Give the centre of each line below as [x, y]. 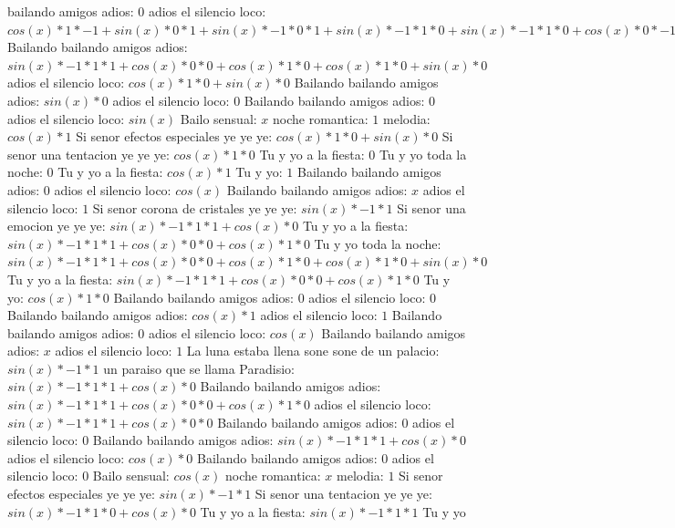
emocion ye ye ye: [57, 226]
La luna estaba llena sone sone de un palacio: [313, 351]
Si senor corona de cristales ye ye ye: [195, 207]
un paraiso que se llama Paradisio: [199, 368]
